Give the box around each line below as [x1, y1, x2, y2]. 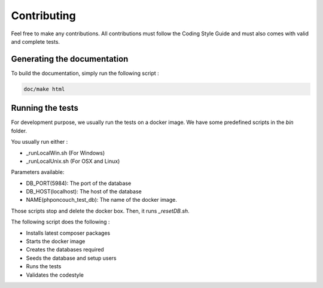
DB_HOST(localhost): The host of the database [26, 188, 142, 195]
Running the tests [11, 103, 79, 113]
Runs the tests [26, 263, 62, 270]
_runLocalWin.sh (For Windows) [26, 149, 105, 156]
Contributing [11, 9, 76, 22]
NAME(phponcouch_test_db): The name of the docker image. [26, 196, 178, 204]
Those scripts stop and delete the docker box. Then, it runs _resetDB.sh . [11, 207, 190, 214]
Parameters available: [11, 168, 65, 176]
